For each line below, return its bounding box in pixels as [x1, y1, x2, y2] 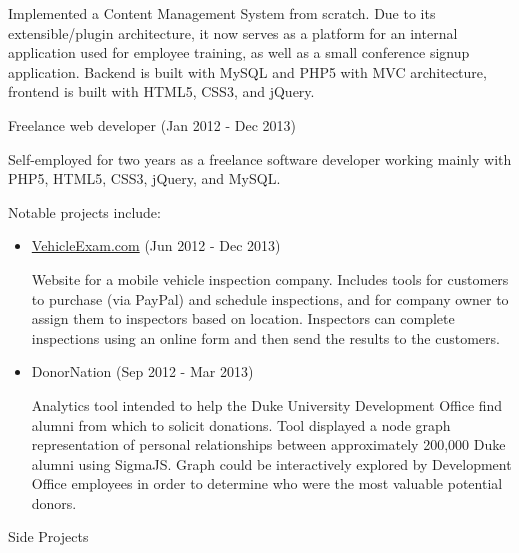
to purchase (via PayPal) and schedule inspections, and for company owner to [31, 288, 509, 309]
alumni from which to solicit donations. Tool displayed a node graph [31, 414, 451, 435]
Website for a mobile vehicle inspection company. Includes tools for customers [31, 268, 509, 289]
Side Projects [8, 526, 89, 547]
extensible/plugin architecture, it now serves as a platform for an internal [8, 22, 458, 43]
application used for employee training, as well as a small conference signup [8, 42, 470, 63]
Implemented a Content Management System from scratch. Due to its [8, 3, 436, 23]
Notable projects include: [8, 201, 161, 222]
